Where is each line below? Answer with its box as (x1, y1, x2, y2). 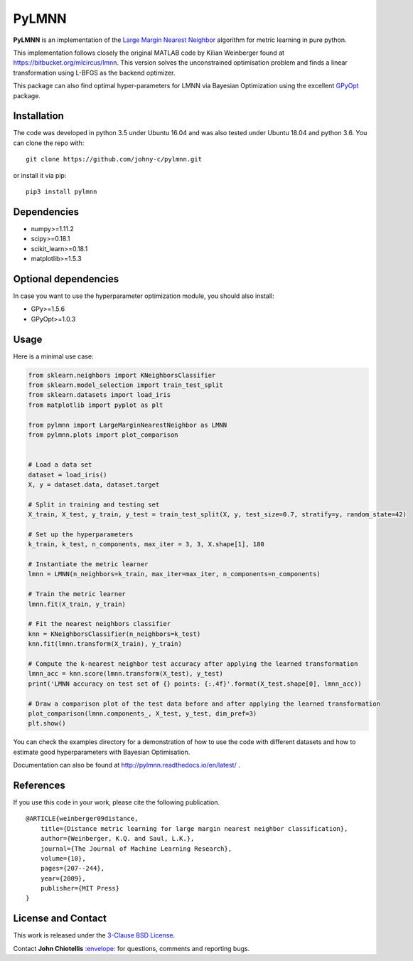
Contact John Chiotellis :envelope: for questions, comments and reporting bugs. (13, 944, 250, 952)
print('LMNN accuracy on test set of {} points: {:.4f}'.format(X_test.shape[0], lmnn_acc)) (28, 679, 362, 688)
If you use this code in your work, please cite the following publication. (13, 797, 220, 807)
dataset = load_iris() (28, 470, 107, 479)
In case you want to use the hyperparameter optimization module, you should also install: (13, 292, 274, 300)
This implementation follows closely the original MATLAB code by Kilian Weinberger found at (13, 48, 284, 57)
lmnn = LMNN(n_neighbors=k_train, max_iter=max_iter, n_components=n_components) (28, 570, 321, 578)
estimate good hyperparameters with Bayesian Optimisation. (13, 748, 191, 756)
